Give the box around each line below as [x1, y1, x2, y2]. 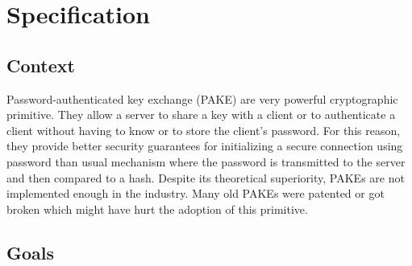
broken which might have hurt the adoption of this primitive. [6, 200, 308, 217]
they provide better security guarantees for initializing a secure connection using [6, 137, 403, 154]
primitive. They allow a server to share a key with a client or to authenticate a [6, 106, 396, 123]
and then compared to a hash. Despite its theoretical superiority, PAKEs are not [6, 169, 405, 186]
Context [6, 52, 75, 77]
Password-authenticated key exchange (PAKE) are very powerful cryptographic [6, 90, 398, 107]
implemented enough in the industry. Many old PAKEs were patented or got [6, 185, 385, 202]
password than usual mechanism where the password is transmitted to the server [6, 153, 406, 170]
